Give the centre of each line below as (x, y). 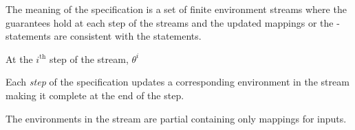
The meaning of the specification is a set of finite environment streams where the (176, 9)
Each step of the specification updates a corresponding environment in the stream (177, 82)
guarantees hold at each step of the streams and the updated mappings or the (170, 22)
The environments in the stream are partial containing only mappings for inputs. (176, 118)
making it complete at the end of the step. (95, 95)
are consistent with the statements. (128, 36)
